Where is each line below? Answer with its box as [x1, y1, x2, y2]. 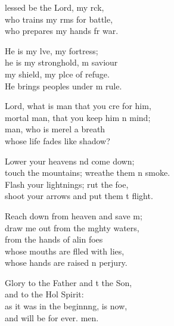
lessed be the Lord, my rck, [5, 1, 104, 13]
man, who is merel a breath [5, 123, 105, 135]
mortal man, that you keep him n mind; [5, 111, 151, 123]
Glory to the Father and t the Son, [5, 276, 132, 288]
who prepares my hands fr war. [5, 24, 119, 37]
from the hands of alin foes [5, 233, 103, 246]
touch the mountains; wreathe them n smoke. [5, 166, 170, 179]
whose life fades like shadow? [5, 134, 110, 147]
